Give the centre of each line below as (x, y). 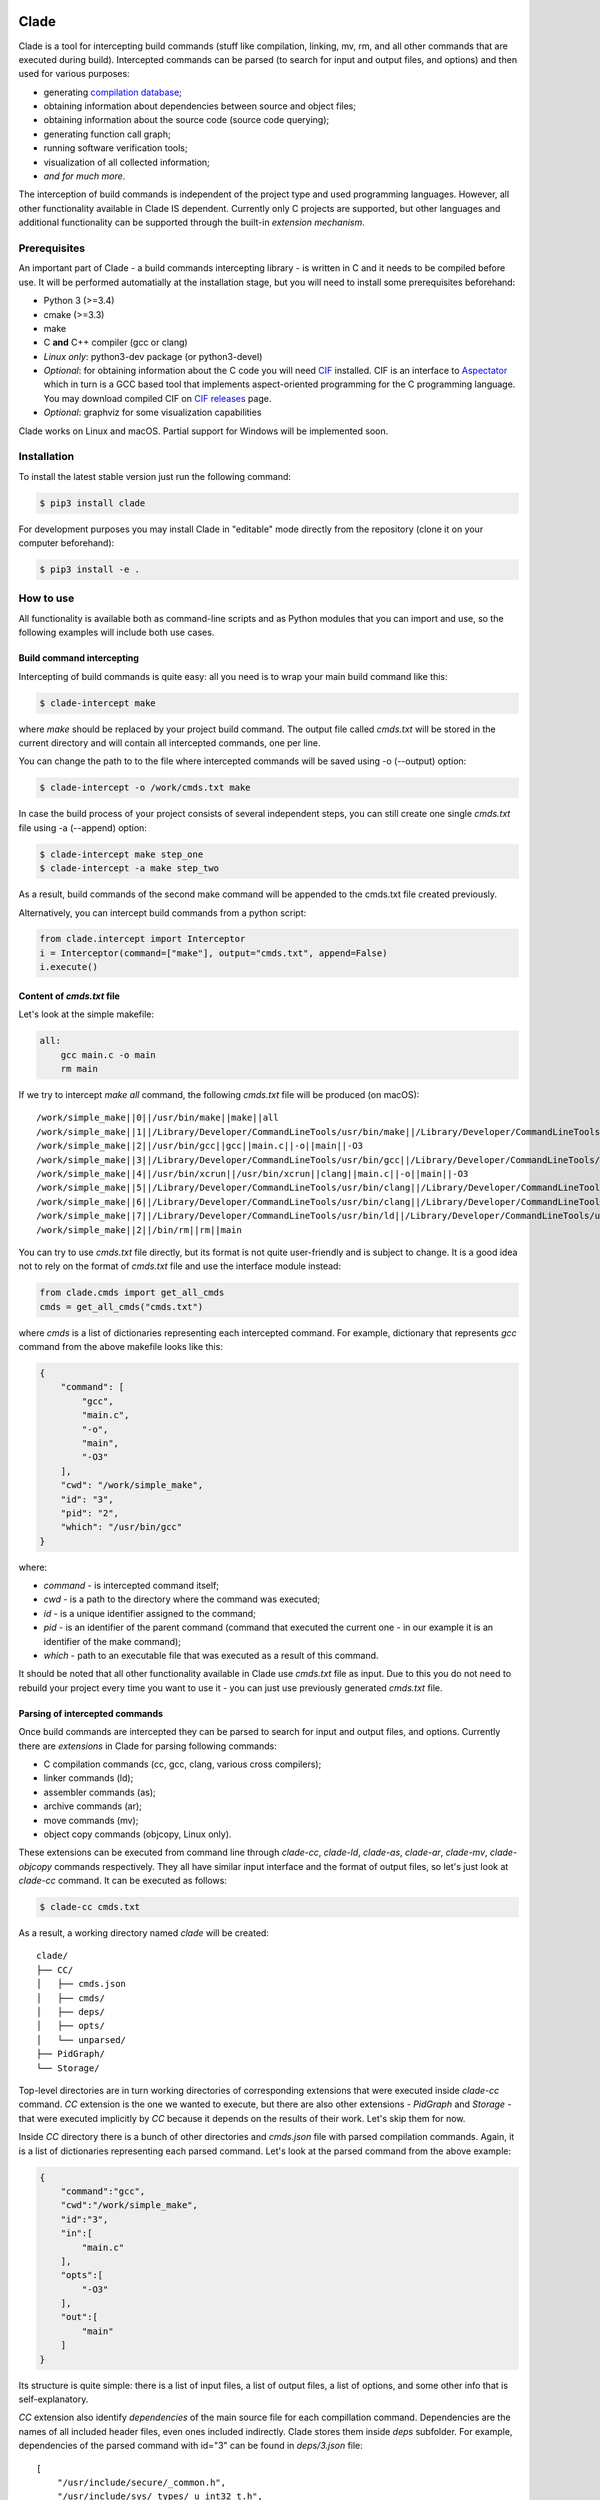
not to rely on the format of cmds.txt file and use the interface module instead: (180, 1266)
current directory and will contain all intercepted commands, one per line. (169, 743)
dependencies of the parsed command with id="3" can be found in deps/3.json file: (191, 2446)
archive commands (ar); (92, 1806)
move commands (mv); (91, 1820)
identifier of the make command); (112, 1641)
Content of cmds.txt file (69, 996)
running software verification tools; (115, 148)
